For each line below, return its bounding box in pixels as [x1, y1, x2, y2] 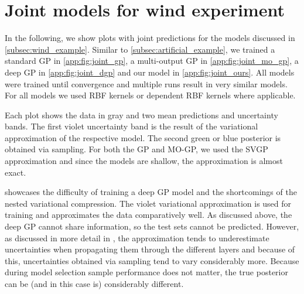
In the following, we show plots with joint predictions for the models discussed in [5, 32, 295, 44]
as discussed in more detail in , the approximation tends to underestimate [5, 231, 269, 244]
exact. [5, 166, 26, 178]
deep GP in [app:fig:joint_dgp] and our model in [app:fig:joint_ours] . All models [5, 66, 295, 78]
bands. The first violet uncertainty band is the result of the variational [5, 120, 258, 132]
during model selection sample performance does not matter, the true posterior [5, 266, 288, 278]
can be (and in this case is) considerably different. [5, 278, 184, 289]
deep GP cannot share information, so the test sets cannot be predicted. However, [5, 220, 299, 233]
